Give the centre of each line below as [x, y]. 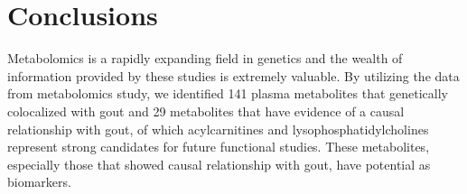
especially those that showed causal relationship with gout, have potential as [219, 164]
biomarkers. [39, 182]
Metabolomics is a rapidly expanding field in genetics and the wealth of [205, 58]
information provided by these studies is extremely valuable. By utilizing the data [233, 75]
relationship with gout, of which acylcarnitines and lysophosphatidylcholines [218, 129]
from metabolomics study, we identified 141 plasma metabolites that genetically [228, 93]
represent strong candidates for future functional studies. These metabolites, [219, 147]
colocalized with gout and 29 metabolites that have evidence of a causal [206, 111]
